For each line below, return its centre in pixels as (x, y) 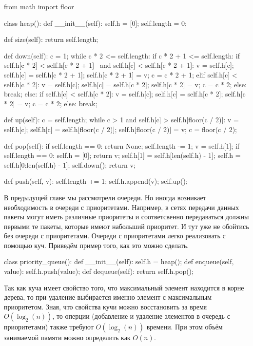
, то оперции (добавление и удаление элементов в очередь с (141, 316)
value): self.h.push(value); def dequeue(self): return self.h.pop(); (99, 271)
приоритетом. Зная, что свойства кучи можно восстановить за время (106, 306)
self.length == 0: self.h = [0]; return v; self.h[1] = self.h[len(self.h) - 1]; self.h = (122, 155)
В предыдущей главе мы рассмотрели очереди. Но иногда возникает (105, 197)
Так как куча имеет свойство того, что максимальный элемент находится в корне (124, 287)
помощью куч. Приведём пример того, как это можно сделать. (97, 245)
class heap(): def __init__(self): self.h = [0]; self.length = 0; (95, 23)
